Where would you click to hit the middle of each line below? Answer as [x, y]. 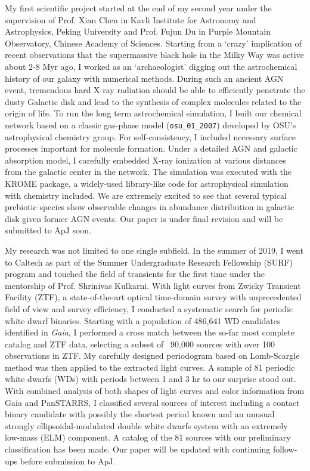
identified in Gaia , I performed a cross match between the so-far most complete [150, 332]
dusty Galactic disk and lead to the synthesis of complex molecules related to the [153, 101]
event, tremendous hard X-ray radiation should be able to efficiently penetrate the [155, 90]
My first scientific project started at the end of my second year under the [138, 8]
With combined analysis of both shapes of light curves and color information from [155, 391]
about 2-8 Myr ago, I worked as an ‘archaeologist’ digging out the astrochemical [151, 66]
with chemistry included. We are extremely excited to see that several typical [146, 195]
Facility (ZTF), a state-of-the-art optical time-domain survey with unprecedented [153, 297]
